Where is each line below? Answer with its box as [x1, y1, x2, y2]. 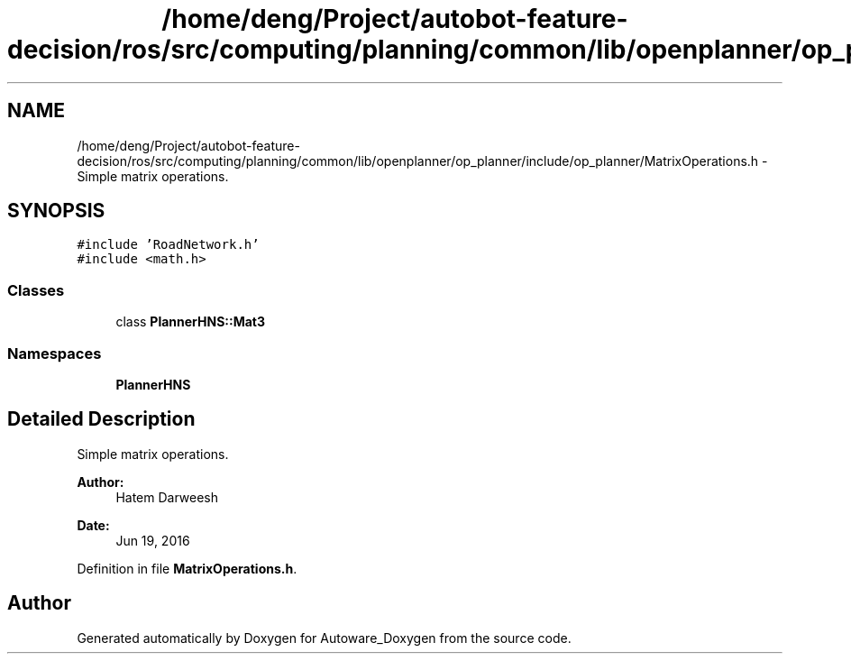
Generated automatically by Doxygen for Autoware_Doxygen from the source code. [77, 629, 572, 646]
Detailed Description [7, 408, 196, 431]
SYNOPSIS [7, 199, 105, 223]
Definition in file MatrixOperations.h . [77, 560, 297, 576]
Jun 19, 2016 [115, 532, 190, 548]
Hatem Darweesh [115, 489, 219, 505]
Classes [7, 280, 65, 299]
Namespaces [7, 344, 102, 363]
